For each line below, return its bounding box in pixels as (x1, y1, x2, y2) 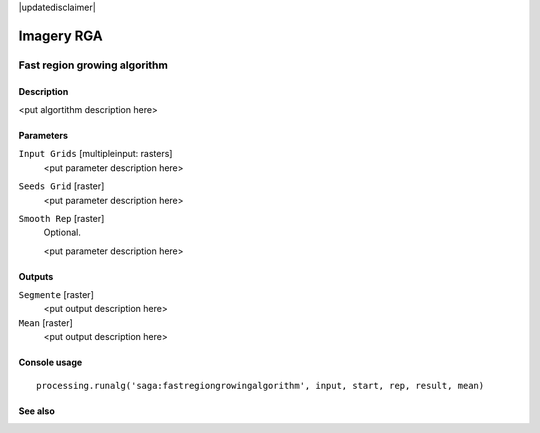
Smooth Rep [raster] (18, 212, 105, 224)
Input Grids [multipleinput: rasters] (18, 148, 173, 160)
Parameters (18, 129, 69, 141)
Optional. (43, 226, 82, 239)
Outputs (18, 270, 54, 282)
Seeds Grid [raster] (18, 180, 105, 192)
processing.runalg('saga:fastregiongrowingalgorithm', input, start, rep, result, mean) (36, 380, 485, 391)
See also (18, 405, 55, 417)
